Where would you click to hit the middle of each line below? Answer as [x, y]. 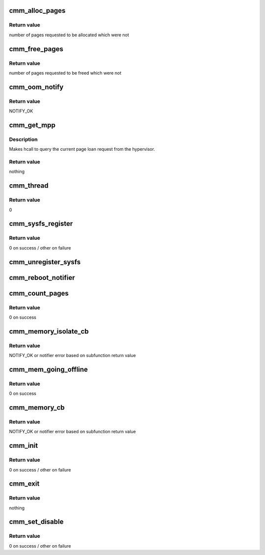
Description [23, 139]
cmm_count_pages [39, 293]
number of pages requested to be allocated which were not [69, 35]
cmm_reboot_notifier [42, 277]
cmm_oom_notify [36, 87]
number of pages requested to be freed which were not [65, 73]
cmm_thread [29, 186]
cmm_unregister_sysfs [45, 262]
